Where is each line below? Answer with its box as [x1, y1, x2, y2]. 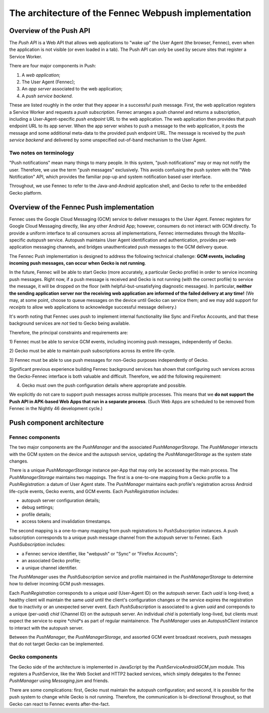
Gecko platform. [9, 190, 42, 196]
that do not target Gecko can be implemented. [9, 641, 104, 647]
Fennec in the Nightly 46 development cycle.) [9, 406, 103, 412]
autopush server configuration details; [21, 497, 100, 503]
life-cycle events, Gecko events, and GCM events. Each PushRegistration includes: [9, 488, 179, 494]
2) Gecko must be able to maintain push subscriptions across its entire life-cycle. [9, 348, 175, 354]
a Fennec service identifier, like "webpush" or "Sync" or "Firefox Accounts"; [21, 550, 178, 556]
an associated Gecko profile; [21, 558, 81, 564]
